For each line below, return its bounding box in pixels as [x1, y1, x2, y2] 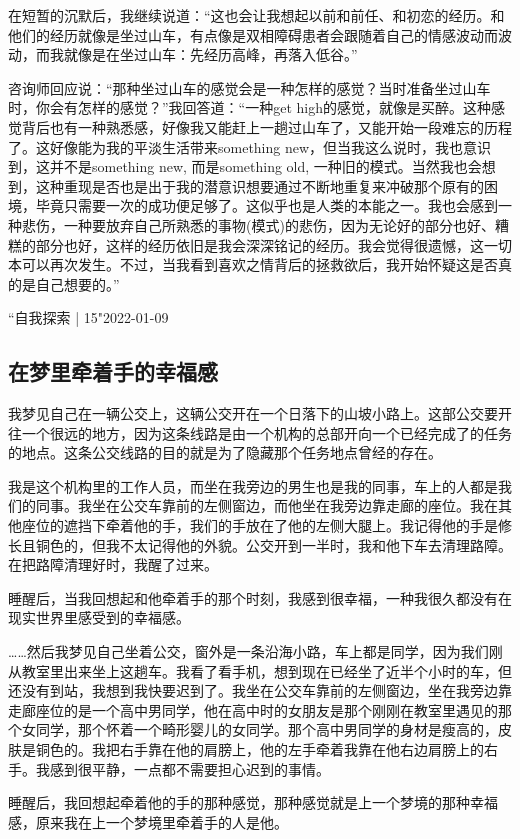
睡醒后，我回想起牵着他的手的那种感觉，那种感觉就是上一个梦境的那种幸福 [8, 792, 498, 813]
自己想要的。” [35, 273, 120, 294]
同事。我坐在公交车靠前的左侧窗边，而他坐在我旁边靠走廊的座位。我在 [35, 495, 498, 516]
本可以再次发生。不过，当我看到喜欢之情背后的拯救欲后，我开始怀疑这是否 [8, 254, 498, 275]
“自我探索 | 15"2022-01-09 [8, 307, 169, 328]
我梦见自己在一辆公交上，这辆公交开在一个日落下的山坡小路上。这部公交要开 [8, 403, 512, 424]
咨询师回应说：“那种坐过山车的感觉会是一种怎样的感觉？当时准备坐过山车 [8, 77, 491, 98]
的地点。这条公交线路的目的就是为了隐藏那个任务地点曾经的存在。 [8, 442, 442, 463]
